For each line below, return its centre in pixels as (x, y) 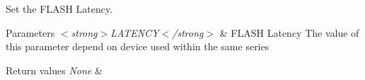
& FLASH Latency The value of (289, 32)
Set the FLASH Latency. (59, 8)
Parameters (30, 32)
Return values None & (54, 70)
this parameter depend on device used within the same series (138, 46)
